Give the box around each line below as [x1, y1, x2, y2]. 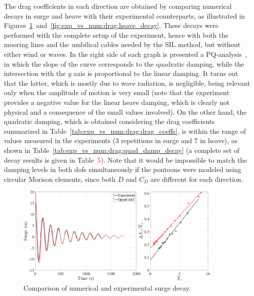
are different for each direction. [150, 173, 243, 184]
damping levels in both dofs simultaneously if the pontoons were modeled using [4, 164, 241, 174]
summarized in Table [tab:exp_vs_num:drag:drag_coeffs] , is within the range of [4, 125, 246, 136]
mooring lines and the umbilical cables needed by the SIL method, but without [4, 39, 241, 49]
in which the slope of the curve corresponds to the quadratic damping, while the [4, 58, 244, 69]
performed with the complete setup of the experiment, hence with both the [4, 29, 229, 40]
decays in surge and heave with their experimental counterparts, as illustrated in [4, 10, 245, 21]
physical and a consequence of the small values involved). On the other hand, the [4, 106, 247, 117]
